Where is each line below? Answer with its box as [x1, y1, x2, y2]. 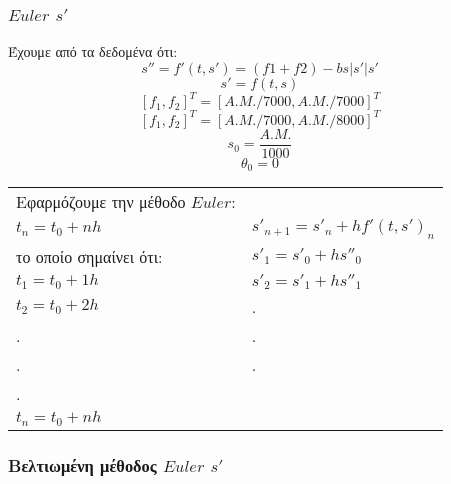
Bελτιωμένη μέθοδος [8, 453, 157, 478]
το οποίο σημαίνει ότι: [16, 244, 163, 268]
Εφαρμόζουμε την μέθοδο [16, 190, 186, 214]
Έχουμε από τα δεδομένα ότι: [8, 41, 178, 62]
